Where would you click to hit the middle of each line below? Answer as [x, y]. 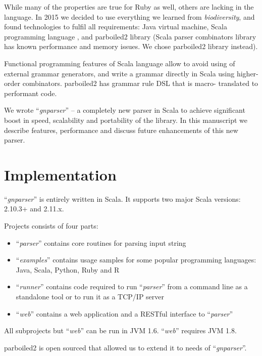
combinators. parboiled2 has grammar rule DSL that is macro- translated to [140, 83]
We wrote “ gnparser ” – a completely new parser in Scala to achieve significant [125, 110]
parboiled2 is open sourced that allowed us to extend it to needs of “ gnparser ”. [125, 347]
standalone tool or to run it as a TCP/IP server [90, 296]
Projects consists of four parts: [51, 226]
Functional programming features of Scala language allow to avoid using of [120, 63]
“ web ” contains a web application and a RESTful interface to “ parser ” [124, 313]
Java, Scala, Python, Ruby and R [68, 269]
